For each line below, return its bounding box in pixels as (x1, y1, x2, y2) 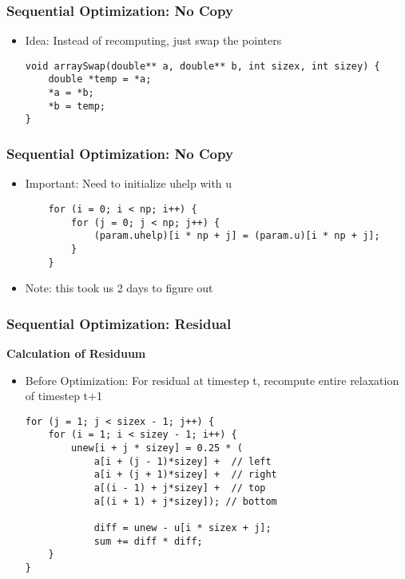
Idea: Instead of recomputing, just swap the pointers (25, 32, 282, 49)
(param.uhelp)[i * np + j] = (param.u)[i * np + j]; (93, 230, 380, 242)
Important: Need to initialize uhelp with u (25, 175, 232, 192)
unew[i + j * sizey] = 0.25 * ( (71, 442, 243, 454)
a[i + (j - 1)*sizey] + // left (93, 455, 272, 467)
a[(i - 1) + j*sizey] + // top (93, 482, 266, 494)
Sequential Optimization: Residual (6, 313, 232, 333)
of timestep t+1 (25, 387, 102, 404)
